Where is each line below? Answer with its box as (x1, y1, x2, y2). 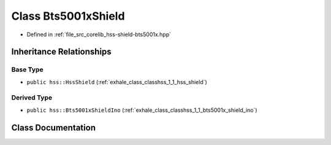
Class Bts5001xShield (11, 9, 125, 23)
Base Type (11, 65, 44, 74)
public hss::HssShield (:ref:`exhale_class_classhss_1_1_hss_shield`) (26, 78, 208, 85)
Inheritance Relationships (11, 47, 112, 57)
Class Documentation (11, 122, 96, 133)
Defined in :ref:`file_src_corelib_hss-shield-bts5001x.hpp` (26, 31, 172, 38)
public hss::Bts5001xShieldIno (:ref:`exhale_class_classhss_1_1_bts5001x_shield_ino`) (26, 106, 257, 114)
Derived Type (11, 93, 52, 102)
